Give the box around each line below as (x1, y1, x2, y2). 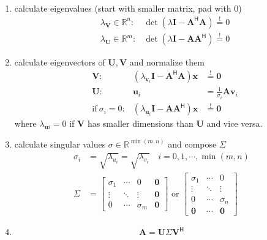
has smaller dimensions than (87, 117, 194, 130)
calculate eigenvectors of (14, 56, 105, 69)
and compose (168, 137, 217, 150)
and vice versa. (206, 117, 263, 130)
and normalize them (129, 56, 205, 69)
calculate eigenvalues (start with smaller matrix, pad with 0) (14, 2, 242, 14)
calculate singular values (14, 137, 106, 150)
